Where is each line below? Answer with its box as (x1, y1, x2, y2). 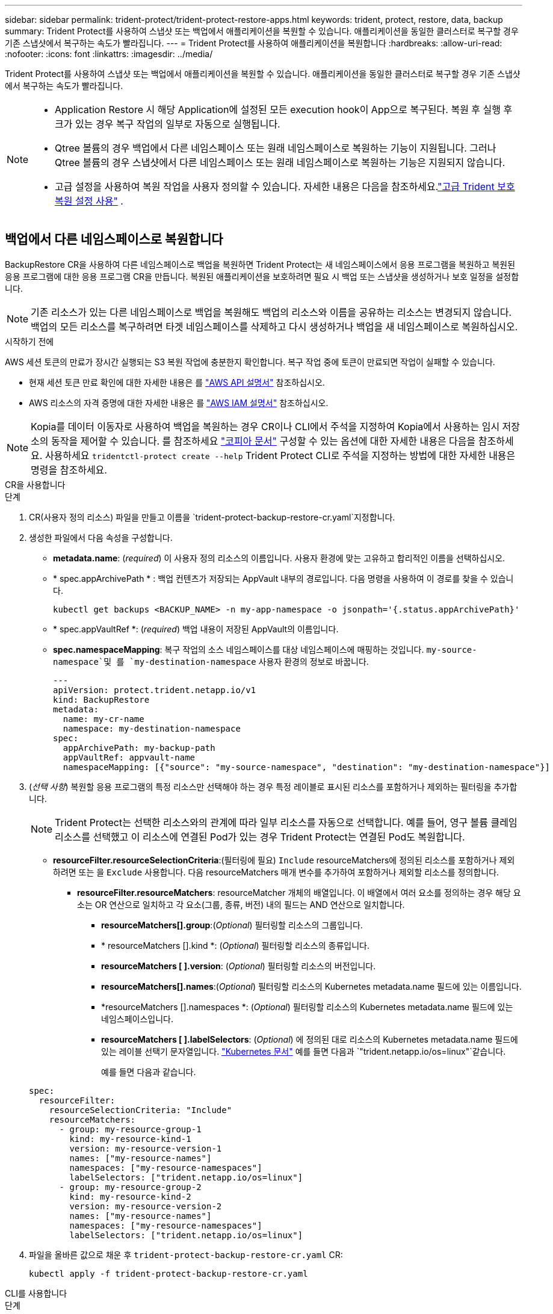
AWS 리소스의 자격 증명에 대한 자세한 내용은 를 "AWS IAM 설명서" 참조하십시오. (29, 397, 329, 408)
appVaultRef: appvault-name (63, 752, 196, 762)
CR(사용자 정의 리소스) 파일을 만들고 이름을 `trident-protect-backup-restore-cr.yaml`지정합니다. (29, 511, 395, 522)
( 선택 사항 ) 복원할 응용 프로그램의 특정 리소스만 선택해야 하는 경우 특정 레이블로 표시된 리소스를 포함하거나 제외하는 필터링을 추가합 (29, 781, 517, 792)
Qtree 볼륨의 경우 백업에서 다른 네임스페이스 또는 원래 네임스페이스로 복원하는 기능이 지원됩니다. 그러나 (55, 142, 496, 154)
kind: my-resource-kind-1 (69, 1134, 191, 1144)
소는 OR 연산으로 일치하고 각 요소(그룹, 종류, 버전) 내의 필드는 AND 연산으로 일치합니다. (77, 899, 405, 910)
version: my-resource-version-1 (69, 1143, 222, 1153)
